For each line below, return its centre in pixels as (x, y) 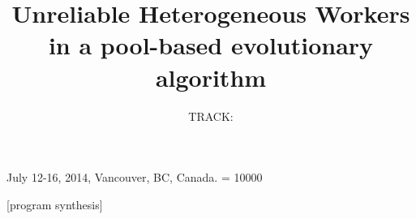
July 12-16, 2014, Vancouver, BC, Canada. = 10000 (135, 177)
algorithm (211, 77)
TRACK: (211, 116)
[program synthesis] (55, 204)
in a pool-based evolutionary (211, 45)
